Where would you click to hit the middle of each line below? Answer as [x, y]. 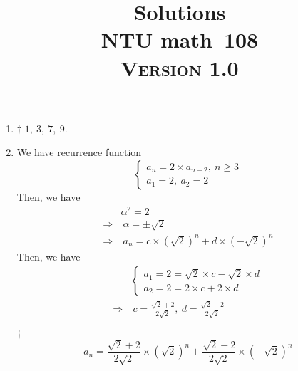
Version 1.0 [180, 67]
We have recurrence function [79, 152]
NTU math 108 [180, 40]
